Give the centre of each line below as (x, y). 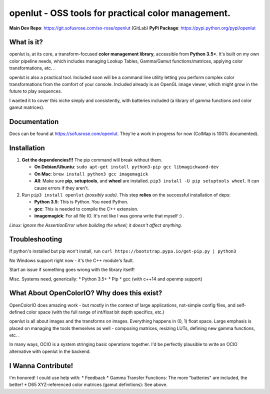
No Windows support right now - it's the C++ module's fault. (72, 260)
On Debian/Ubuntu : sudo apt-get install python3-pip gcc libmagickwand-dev (126, 167)
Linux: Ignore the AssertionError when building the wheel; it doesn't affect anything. (96, 225)
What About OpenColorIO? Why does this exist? (86, 293)
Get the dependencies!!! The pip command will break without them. (92, 160)
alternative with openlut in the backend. (50, 351)
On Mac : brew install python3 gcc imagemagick (91, 174)
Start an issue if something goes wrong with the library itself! (72, 269)
